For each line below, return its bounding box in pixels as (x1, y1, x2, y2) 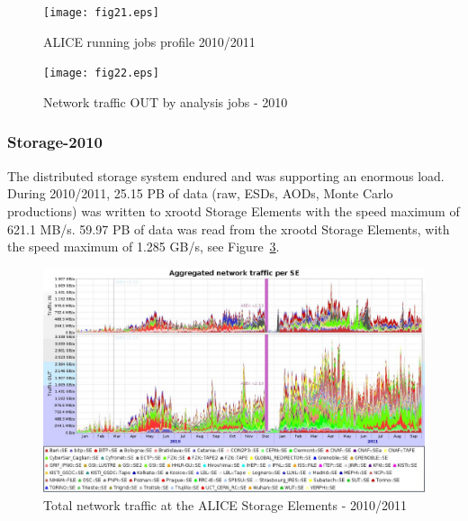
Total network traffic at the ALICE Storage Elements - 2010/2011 (43, 495, 408, 514)
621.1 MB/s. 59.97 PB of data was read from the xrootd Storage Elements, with (7, 219, 450, 238)
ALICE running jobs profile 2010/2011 (43, 32, 256, 50)
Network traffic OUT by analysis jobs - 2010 (43, 92, 288, 111)
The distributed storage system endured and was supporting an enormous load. (7, 166, 445, 185)
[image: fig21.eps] (43, 6, 159, 19)
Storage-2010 (7, 131, 103, 153)
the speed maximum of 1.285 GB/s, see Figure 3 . (7, 237, 280, 256)
